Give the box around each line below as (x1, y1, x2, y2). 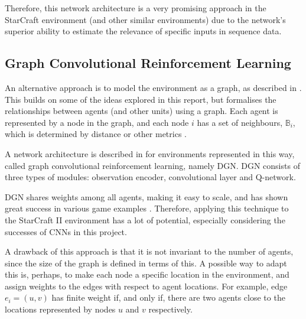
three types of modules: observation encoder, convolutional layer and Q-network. (5, 171, 296, 183)
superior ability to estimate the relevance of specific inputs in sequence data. (5, 25, 282, 37)
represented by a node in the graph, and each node (5, 116, 189, 128)
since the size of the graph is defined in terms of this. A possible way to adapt (5, 256, 287, 269)
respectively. (148, 303, 193, 315)
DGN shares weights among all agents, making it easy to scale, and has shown (5, 190, 288, 203)
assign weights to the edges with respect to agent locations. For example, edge (5, 279, 288, 292)
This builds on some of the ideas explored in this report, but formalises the (5, 93, 276, 105)
